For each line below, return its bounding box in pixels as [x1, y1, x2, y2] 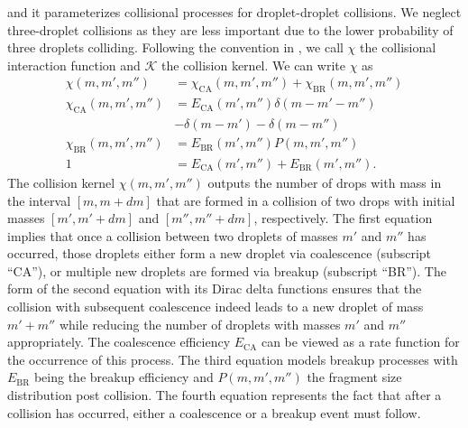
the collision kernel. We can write [161, 55, 345, 74]
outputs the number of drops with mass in [207, 172, 442, 191]
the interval [7, 191, 71, 209]
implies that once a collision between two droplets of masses [7, 226, 338, 245]
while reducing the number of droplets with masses [59, 314, 341, 333]
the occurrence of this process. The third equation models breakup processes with [7, 349, 458, 368]
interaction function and [7, 55, 141, 74]
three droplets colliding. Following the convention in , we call [7, 38, 344, 57]
